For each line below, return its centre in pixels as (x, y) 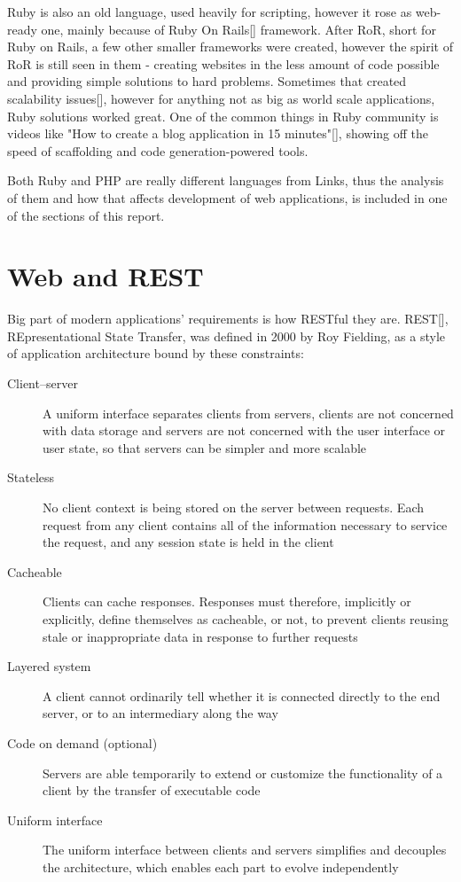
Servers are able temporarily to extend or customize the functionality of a (243, 773)
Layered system (49, 666)
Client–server (43, 383)
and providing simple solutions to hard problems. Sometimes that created (207, 81)
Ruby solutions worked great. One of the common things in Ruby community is (223, 116)
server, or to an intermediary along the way (160, 713)
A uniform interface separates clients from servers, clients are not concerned (248, 413)
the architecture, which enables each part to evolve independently (221, 866)
